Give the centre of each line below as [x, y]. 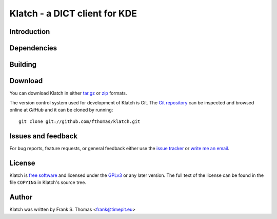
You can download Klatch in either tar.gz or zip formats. [68, 93]
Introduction [30, 32]
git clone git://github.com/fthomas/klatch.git [80, 122]
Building [23, 65]
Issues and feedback [44, 136]
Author [21, 197]
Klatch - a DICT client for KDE [73, 13]
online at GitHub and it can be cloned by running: [61, 109]
